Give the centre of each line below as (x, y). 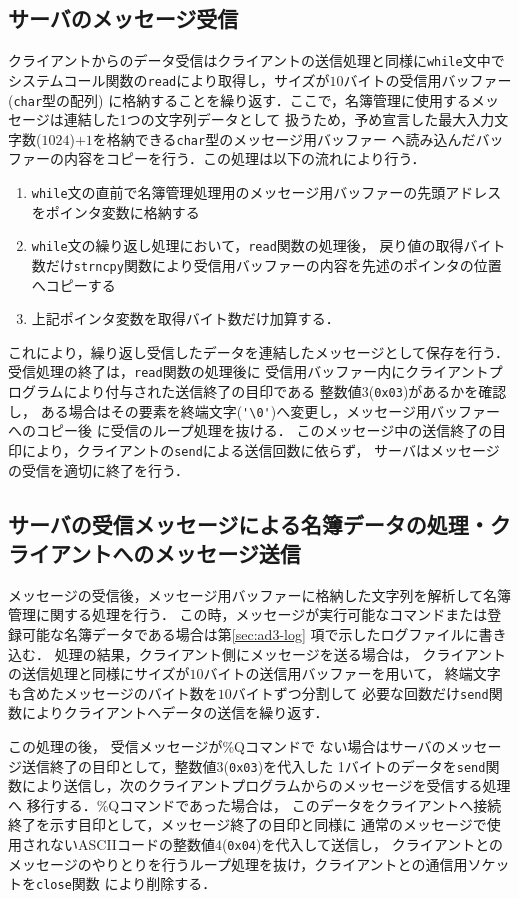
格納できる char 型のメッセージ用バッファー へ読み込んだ (291, 138)
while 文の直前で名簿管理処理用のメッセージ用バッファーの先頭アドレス (266, 192)
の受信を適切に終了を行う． (98, 469)
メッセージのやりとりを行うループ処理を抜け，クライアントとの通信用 (238, 863)
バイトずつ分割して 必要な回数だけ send (360, 692)
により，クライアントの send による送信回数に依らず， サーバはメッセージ (260, 449)
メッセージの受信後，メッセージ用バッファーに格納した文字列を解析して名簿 (260, 594)
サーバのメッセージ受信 (123, 18)
